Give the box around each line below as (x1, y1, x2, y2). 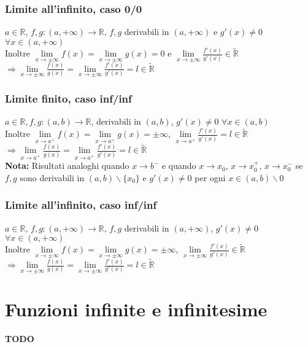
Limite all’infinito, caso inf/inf (5, 197, 157, 212)
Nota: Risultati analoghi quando (5, 159, 129, 172)
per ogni (194, 171, 226, 184)
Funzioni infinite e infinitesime (5, 297, 268, 322)
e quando (161, 159, 196, 172)
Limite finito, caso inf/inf (5, 90, 132, 106)
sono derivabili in (20, 171, 85, 184)
